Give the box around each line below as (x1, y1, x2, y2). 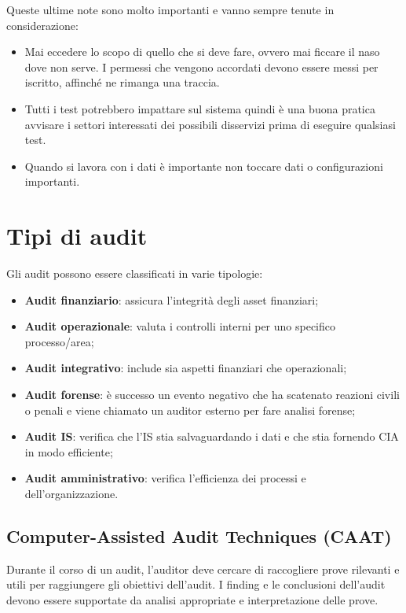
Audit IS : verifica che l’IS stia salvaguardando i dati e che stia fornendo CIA (24, 428, 399, 445)
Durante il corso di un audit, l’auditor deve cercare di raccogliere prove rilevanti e (6, 560, 400, 577)
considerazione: (6, 17, 79, 33)
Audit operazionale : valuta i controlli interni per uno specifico (24, 318, 336, 334)
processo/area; (24, 333, 94, 349)
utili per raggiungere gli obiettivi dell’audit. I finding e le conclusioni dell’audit (6, 576, 386, 593)
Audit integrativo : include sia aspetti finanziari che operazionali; (24, 360, 347, 376)
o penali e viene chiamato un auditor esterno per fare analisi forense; (24, 401, 356, 418)
